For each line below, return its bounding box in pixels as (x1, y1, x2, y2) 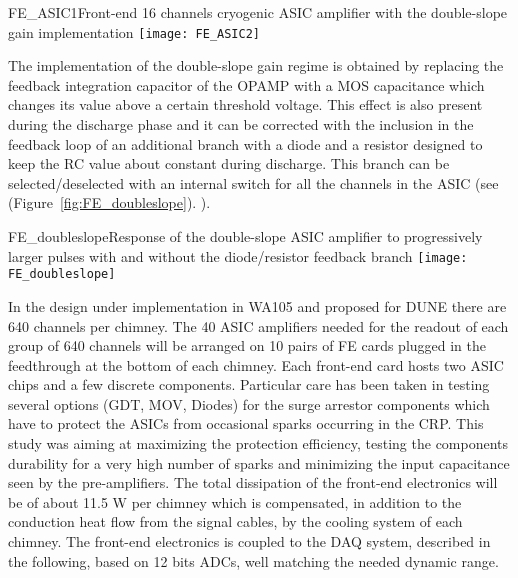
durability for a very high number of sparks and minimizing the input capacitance (8, 452, 510, 473)
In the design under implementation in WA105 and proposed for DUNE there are (8, 295, 507, 316)
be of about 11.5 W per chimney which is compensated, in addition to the (8, 491, 462, 512)
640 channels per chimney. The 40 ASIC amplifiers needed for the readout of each (8, 315, 509, 336)
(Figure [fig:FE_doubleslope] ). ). (8, 192, 211, 213)
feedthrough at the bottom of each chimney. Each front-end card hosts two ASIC (8, 354, 504, 375)
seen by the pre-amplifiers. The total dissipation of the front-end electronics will (8, 472, 498, 493)
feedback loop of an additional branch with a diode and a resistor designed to (8, 133, 483, 154)
